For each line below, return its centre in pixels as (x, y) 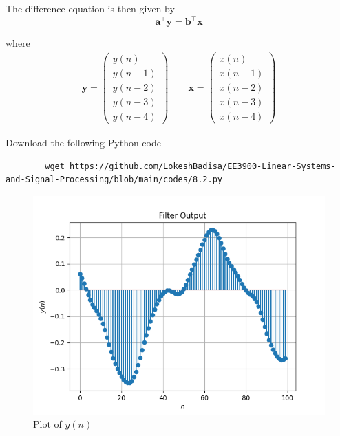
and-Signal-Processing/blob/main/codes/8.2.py (114, 180)
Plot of (47, 424)
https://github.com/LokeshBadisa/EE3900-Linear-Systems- (203, 166)
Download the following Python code (83, 142)
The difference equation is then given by (90, 8)
